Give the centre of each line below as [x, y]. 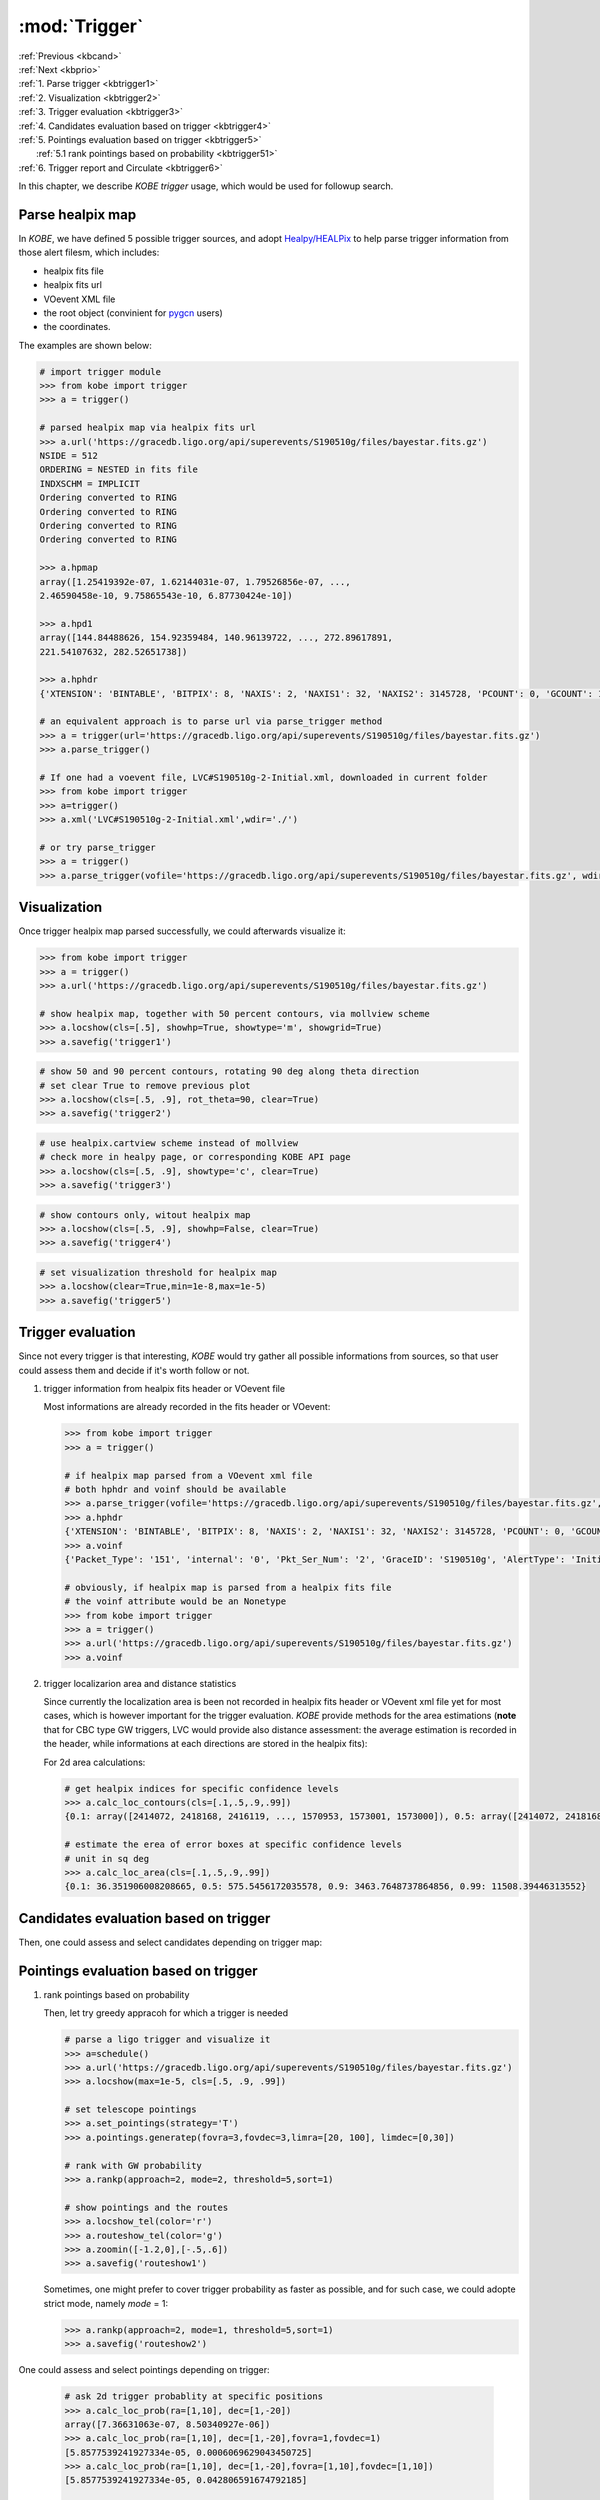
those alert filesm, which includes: [89, 252]
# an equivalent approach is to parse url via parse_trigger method [211, 721]
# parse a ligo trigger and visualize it [167, 2039]
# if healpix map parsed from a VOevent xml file [188, 1475]
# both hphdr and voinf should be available [175, 1489]
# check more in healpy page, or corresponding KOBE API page [195, 1157]
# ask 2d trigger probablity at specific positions [194, 2396]
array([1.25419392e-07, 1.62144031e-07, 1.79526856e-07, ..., [195, 581]
